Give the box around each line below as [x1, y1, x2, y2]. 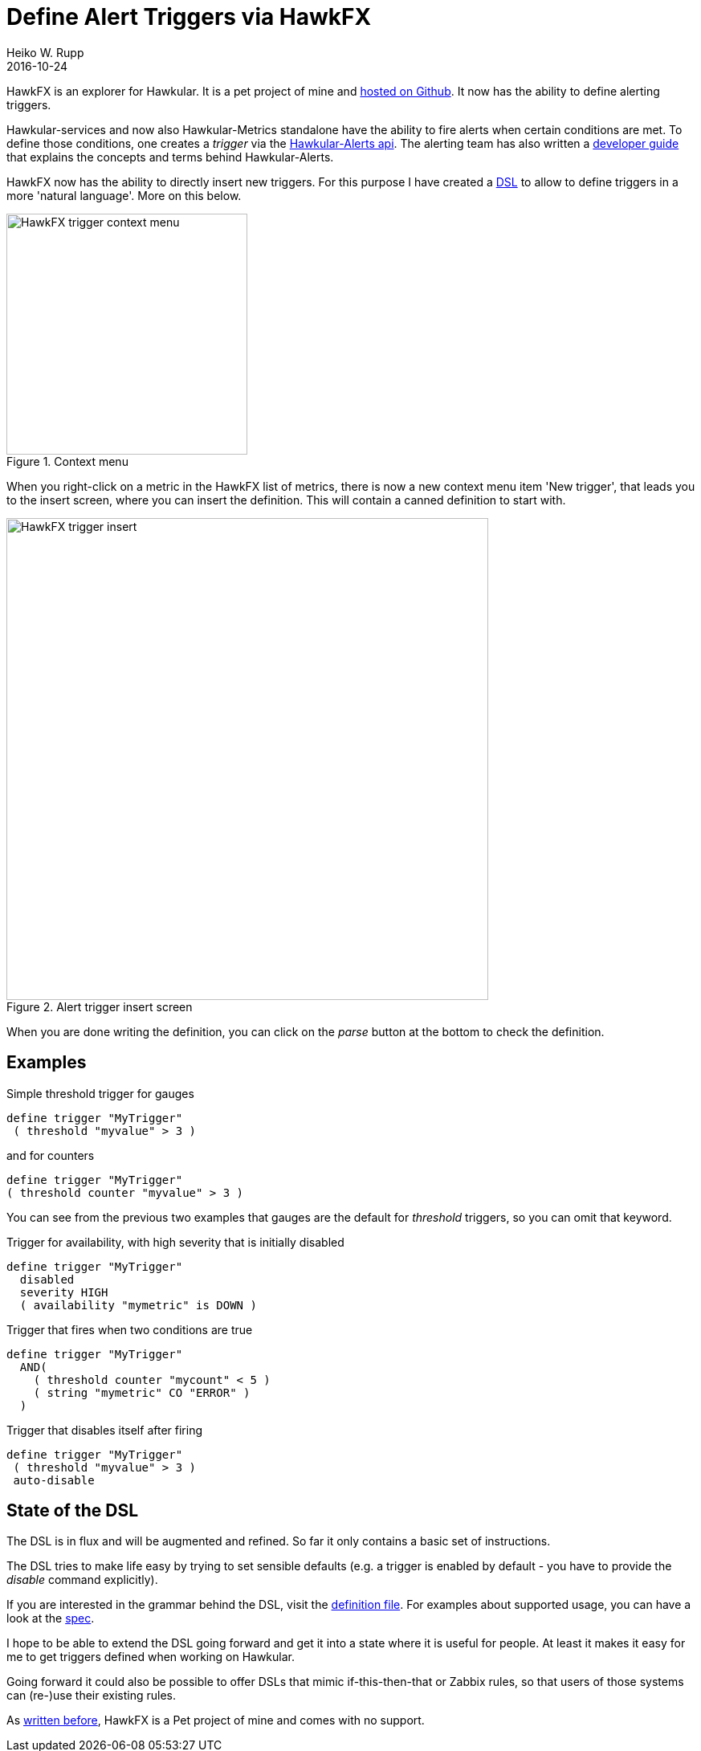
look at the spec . [6, 1611, 95, 1626]
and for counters [6, 1148, 95, 1162]
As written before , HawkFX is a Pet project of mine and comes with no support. [6, 1713, 425, 1728]
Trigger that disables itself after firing [6, 1422, 202, 1437]
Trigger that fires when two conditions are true [6, 1322, 253, 1337]
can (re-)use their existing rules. [6, 1688, 177, 1703]
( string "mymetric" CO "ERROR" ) [33, 1386, 251, 1399]
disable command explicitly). [6, 1573, 158, 1587]
